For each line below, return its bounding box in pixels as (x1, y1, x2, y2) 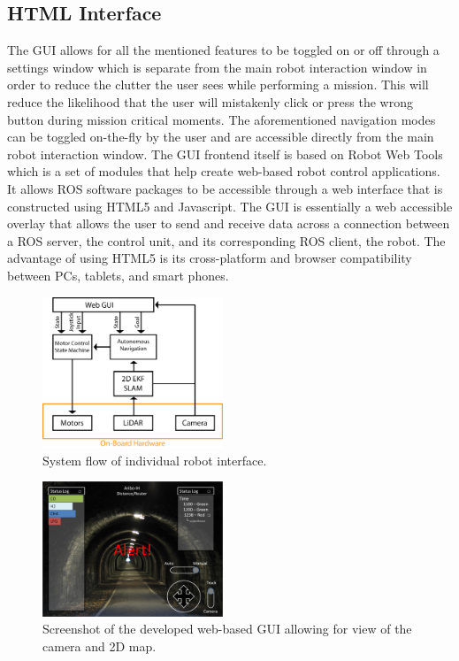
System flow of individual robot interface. (42, 450, 267, 469)
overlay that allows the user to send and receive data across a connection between (7, 214, 450, 233)
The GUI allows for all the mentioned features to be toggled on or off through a (7, 41, 440, 59)
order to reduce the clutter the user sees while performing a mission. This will (7, 75, 429, 94)
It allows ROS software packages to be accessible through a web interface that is (7, 179, 443, 197)
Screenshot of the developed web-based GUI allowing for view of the (42, 619, 412, 638)
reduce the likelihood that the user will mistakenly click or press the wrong (7, 92, 413, 111)
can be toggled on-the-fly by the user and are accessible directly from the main (7, 127, 434, 146)
